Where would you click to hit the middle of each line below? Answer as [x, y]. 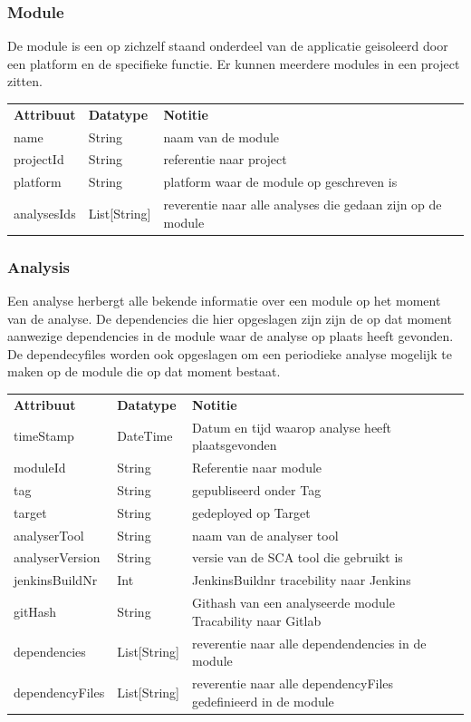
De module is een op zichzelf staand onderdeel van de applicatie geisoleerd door [228, 46]
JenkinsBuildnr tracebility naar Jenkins [302, 580]
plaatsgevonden [235, 445]
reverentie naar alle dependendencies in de [309, 643]
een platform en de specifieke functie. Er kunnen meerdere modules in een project [234, 63]
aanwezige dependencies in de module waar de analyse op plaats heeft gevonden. [231, 336]
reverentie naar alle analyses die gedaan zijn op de [303, 205]
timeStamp [44, 436]
